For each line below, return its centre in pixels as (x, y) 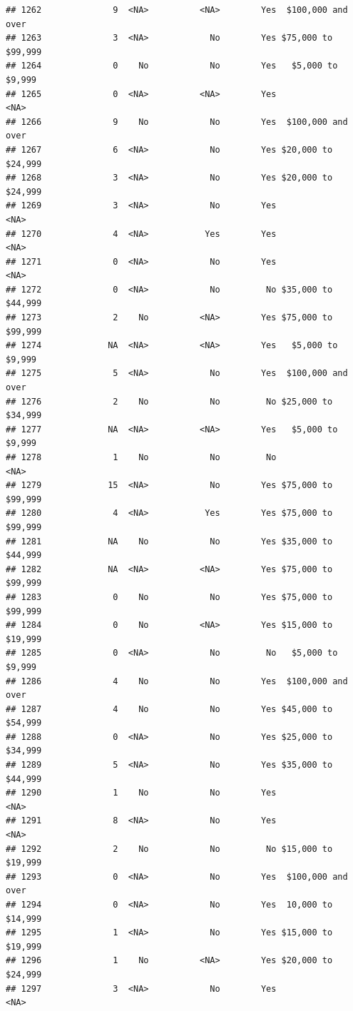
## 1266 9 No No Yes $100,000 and (177, 122)
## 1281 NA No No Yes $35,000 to (169, 541)
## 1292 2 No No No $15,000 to (169, 849)
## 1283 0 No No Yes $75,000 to (169, 597)
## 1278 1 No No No (141, 457)
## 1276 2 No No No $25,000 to (169, 401)
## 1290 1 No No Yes (141, 793)
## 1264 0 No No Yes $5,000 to (172, 66)
